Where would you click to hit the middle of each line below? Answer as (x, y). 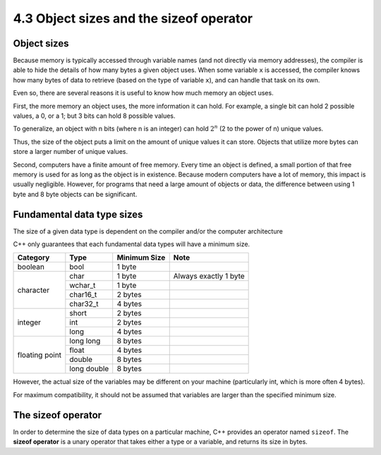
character (33, 290)
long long (85, 341)
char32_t (84, 304)
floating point (40, 355)
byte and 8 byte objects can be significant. (75, 194)
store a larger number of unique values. (71, 152)
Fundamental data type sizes (78, 214)
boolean (31, 267)
